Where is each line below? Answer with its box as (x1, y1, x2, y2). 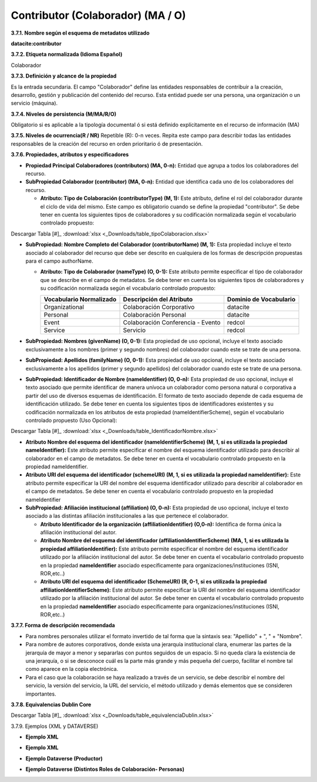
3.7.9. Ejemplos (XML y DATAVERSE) (11, 723, 99, 730)
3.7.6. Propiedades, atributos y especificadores (11, 151, 129, 158)
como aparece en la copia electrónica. (25, 666, 119, 673)
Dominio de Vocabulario (227, 296, 296, 304)
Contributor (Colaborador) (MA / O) (11, 9, 186, 22)
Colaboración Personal (123, 311, 186, 319)
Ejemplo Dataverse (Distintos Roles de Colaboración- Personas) (25, 766, 185, 773)
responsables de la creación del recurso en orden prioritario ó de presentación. (11, 140, 203, 147)
